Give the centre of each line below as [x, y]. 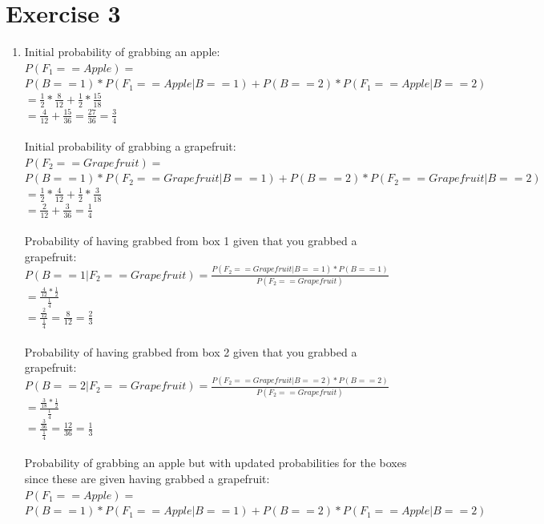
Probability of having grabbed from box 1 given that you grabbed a [191, 241]
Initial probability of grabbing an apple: [122, 52]
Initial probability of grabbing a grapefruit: [130, 146]
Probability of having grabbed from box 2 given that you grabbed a [191, 351]
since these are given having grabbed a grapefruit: [147, 478]
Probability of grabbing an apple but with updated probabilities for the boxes [216, 463]
